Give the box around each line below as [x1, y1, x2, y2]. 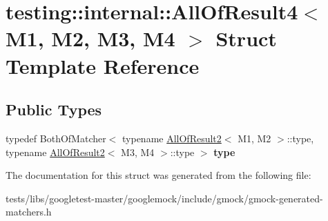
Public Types [6, 99, 102, 120]
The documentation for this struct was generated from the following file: [6, 168, 311, 182]
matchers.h [6, 204, 52, 219]
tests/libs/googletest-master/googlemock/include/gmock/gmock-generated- [6, 191, 323, 205]
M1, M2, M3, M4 [6, 24, 175, 52]
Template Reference [6, 51, 200, 79]
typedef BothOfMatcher [6, 131, 106, 145]
